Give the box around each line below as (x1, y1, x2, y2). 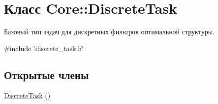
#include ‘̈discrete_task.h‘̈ (4, 43, 84, 53)
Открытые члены (4, 67, 89, 82)
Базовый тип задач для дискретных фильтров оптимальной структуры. (4, 26, 215, 37)
